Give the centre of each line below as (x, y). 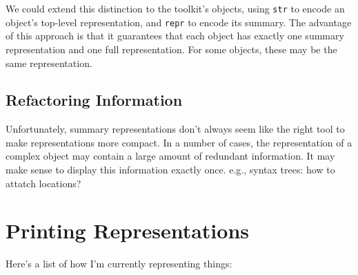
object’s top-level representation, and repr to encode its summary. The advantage (179, 22)
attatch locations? (43, 183)
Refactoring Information (94, 100)
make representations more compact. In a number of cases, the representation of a (179, 142)
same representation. (49, 63)
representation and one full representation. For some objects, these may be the (171, 49)
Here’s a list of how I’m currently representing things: (119, 264)
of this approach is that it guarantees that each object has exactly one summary (175, 36)
